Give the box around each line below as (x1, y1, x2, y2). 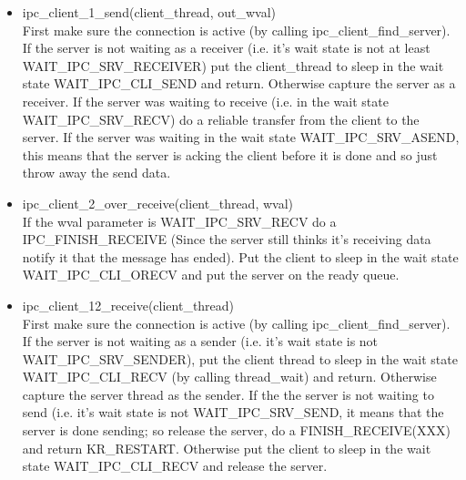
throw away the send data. (22, 163, 171, 182)
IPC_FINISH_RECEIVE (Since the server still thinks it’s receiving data (22, 230, 431, 249)
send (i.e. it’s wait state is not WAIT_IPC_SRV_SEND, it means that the (22, 403, 444, 422)
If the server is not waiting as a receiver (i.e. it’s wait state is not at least (22, 38, 431, 57)
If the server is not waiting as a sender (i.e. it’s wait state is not (22, 332, 379, 351)
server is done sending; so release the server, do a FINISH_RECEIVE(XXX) (22, 421, 451, 440)
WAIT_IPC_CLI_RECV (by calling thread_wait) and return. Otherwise (22, 367, 437, 386)
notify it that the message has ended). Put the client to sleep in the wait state (22, 247, 459, 266)
